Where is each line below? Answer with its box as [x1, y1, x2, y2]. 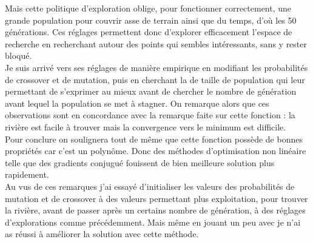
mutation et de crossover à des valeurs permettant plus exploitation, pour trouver [5, 192, 308, 204]
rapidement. [5, 168, 49, 181]
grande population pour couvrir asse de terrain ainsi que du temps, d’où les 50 [5, 13, 297, 26]
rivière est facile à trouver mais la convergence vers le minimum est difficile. [5, 120, 286, 133]
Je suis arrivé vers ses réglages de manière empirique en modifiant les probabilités [5, 61, 308, 73]
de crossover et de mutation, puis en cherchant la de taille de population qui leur [5, 73, 305, 86]
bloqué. [5, 49, 32, 62]
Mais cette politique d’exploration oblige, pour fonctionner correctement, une [5, 2, 292, 14]
